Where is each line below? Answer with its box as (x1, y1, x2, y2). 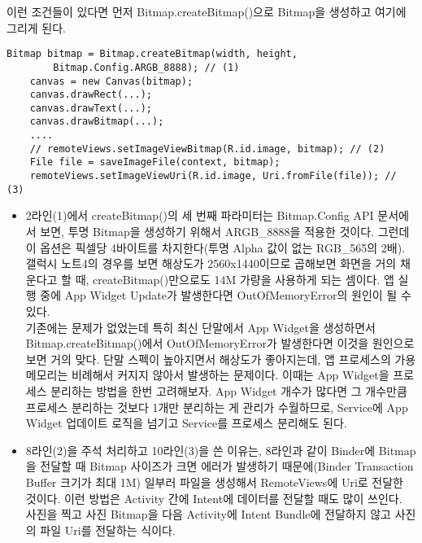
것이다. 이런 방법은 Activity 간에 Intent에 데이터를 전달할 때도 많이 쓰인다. (25, 489, 402, 506)
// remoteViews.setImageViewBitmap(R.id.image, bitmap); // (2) (29, 142, 385, 155)
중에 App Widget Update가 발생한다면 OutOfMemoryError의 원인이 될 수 (40, 287, 411, 304)
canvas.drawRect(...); (29, 89, 152, 101)
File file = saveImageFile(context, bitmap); (29, 156, 281, 169)
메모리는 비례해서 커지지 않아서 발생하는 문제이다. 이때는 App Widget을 (25, 366, 389, 383)
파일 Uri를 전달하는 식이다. (40, 521, 176, 538)
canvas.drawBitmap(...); (29, 116, 164, 128)
